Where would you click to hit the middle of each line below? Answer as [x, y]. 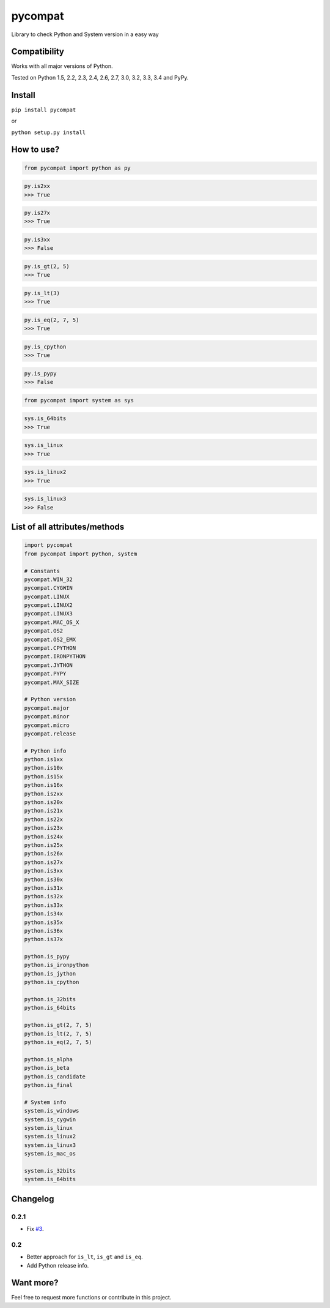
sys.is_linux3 [45, 499]
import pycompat [49, 545]
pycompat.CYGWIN [49, 588]
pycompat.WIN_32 [49, 579]
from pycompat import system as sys [79, 400]
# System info [45, 1102]
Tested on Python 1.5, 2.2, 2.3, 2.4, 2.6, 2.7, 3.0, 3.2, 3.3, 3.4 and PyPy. [100, 77]
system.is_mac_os [50, 1154]
